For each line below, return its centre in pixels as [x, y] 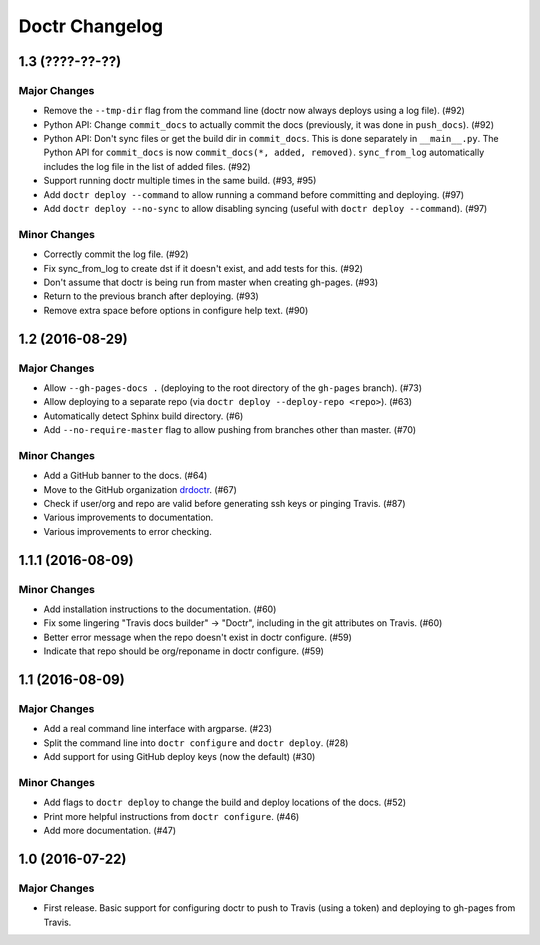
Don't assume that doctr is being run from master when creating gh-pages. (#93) [211, 282]
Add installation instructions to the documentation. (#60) [160, 609]
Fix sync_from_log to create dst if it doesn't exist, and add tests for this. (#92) [203, 268]
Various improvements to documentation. [128, 517]
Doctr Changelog [91, 26]
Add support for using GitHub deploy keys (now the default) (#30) [179, 757]
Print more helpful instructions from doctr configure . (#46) [171, 816]
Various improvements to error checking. [127, 531]
